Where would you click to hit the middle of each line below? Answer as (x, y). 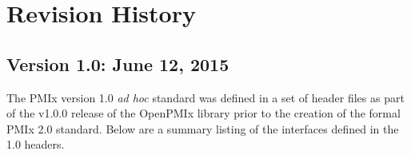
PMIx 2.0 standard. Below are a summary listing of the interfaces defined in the (203, 128)
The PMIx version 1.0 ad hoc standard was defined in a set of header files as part (205, 97)
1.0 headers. (36, 144)
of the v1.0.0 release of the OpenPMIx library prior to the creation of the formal (204, 113)
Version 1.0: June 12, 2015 (118, 64)
